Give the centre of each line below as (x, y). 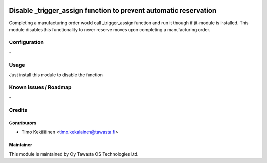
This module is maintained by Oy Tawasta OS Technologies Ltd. (74, 154)
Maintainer (21, 145)
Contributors (23, 123)
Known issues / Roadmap (40, 87)
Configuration (26, 42)
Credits (18, 110)
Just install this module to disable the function (56, 75)
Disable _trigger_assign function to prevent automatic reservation (113, 11)
